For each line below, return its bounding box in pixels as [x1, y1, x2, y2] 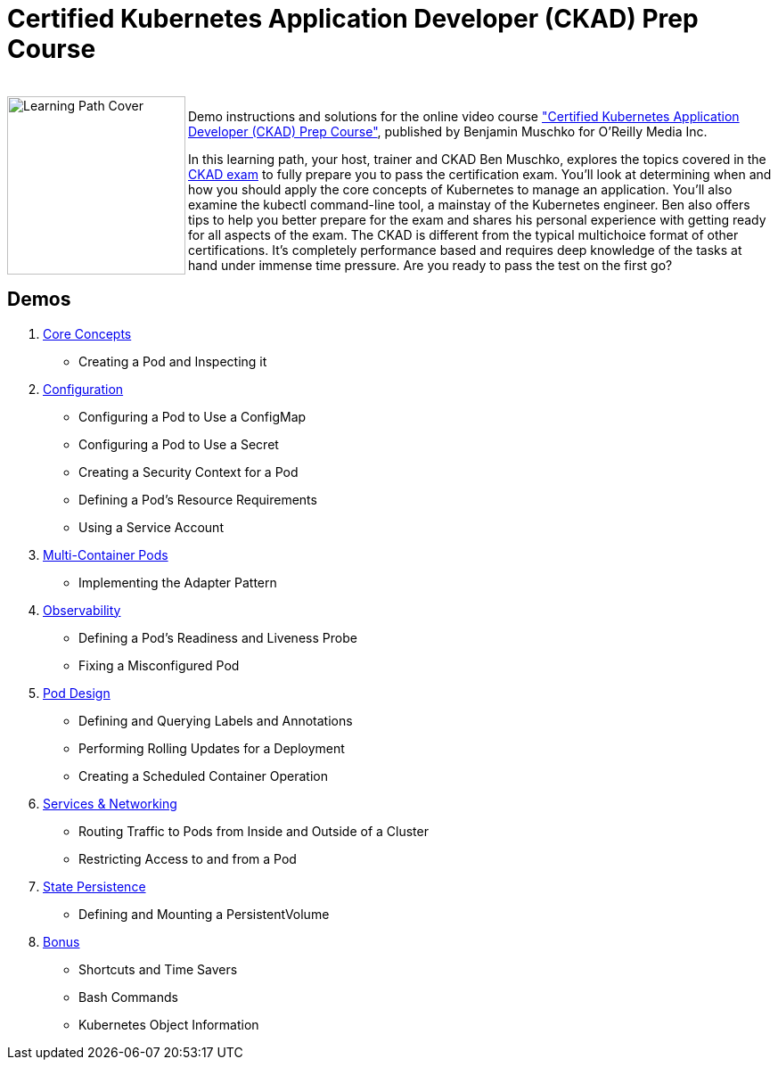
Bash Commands [78, 989, 178, 1005]
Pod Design [43, 685, 111, 701]
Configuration [43, 381, 124, 397]
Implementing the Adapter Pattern [78, 574, 277, 590]
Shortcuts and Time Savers [78, 961, 238, 977]
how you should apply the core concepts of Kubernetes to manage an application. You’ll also [188, 181, 733, 197]
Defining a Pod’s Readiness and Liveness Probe [78, 629, 357, 645]
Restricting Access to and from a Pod [78, 850, 297, 866]
